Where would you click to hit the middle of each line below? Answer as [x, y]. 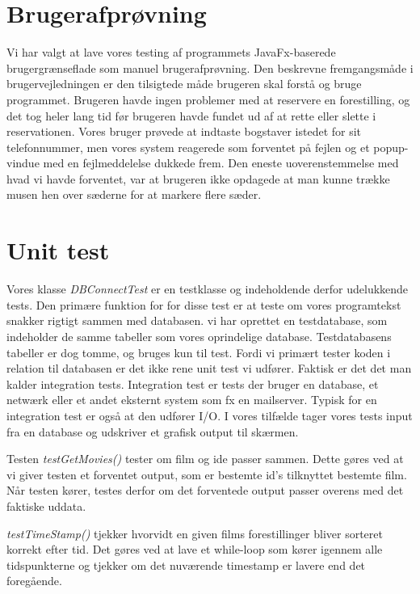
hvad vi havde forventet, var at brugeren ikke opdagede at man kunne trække [198, 178]
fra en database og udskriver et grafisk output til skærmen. [153, 431]
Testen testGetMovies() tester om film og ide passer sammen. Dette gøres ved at [205, 459]
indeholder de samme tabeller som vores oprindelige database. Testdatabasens [199, 336]
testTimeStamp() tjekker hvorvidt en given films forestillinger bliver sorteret [195, 533]
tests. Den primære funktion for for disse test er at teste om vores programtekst [204, 304]
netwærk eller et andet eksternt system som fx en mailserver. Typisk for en [192, 400]
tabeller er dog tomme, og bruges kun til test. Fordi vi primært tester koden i [199, 352]
